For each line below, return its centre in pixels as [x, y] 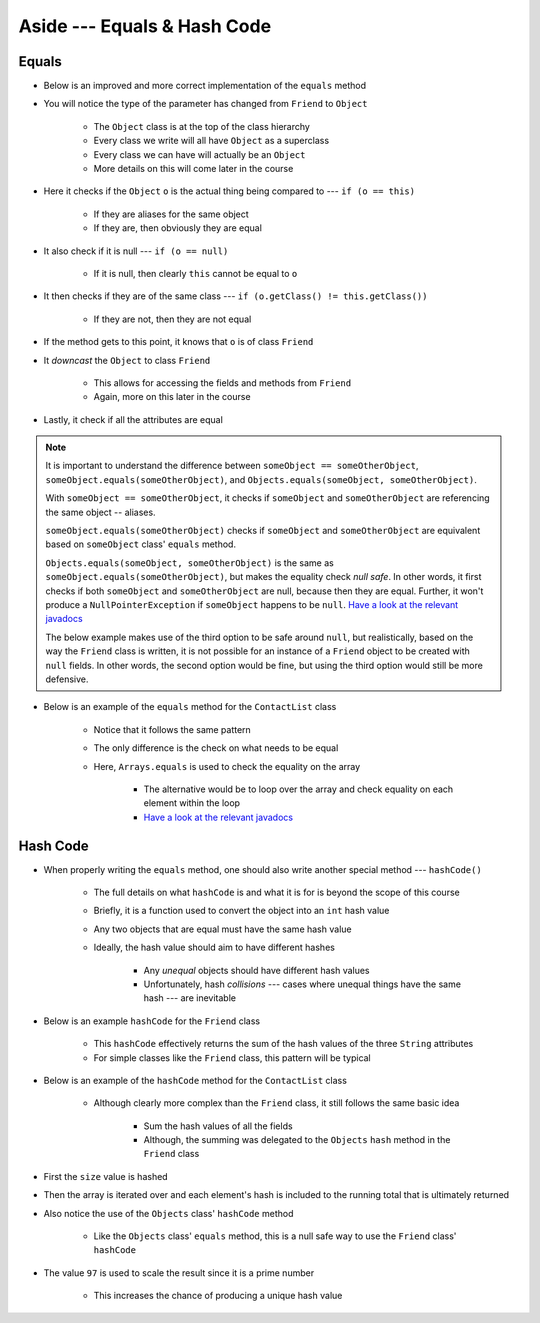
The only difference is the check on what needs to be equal [216, 748]
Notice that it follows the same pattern [172, 729]
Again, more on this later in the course [172, 397]
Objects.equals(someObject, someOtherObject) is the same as [189, 562]
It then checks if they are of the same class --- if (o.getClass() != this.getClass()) [235, 296]
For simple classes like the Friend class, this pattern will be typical [232, 1057]
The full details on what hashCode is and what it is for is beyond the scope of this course [276, 892]
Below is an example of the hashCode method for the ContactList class [195, 1080]
